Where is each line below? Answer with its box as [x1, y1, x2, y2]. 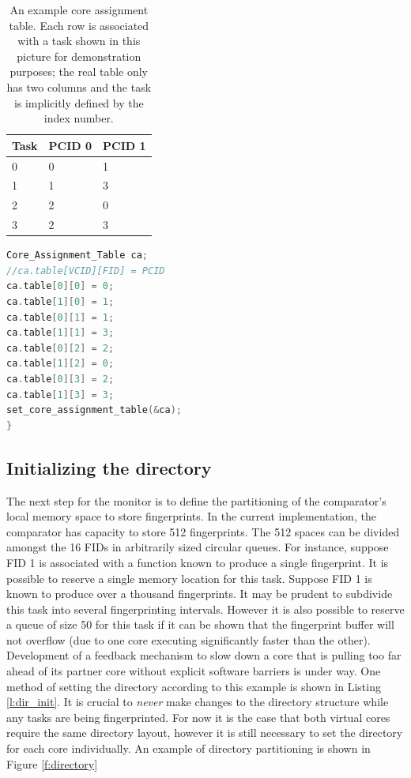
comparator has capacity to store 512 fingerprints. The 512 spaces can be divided [6, 523, 400, 539]
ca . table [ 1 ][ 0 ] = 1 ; [6, 296, 115, 307]
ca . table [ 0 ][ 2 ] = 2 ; [6, 342, 115, 354]
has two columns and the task [6, 78, 152, 95]
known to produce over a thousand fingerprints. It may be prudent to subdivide [6, 585, 393, 602]
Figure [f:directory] [6, 755, 98, 772]
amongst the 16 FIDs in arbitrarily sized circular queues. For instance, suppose [6, 539, 389, 555]
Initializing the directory [6, 455, 212, 479]
